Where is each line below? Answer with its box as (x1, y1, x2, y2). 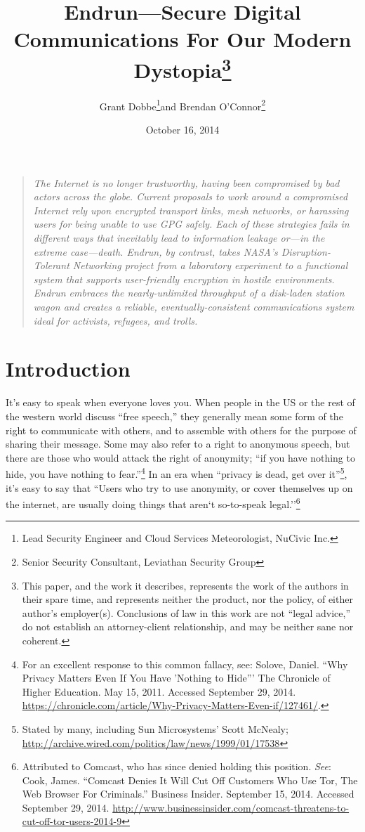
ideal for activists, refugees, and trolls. (33, 313, 198, 327)
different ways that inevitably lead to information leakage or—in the (33, 230, 325, 245)
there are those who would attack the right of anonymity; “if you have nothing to (6, 450, 355, 464)
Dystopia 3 (133, 52, 232, 84)
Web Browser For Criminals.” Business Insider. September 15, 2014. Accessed (22, 786, 354, 801)
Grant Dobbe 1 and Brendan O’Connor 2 (99, 96, 266, 113)
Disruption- (281, 244, 331, 259)
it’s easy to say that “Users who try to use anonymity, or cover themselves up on (6, 480, 353, 495)
